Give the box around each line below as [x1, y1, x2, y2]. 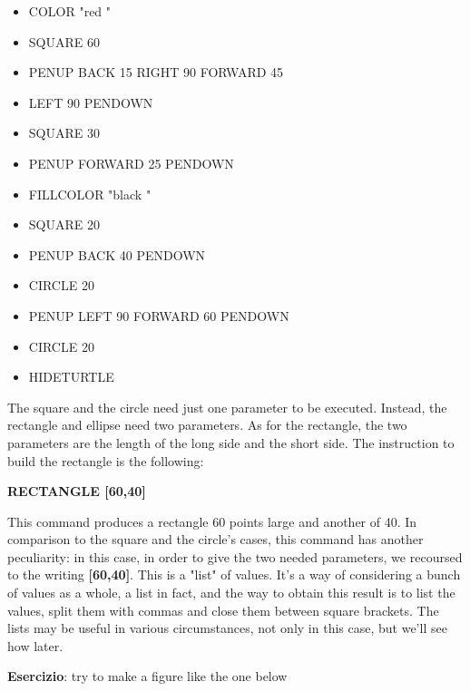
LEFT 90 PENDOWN [28, 92, 153, 112]
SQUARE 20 [28, 215, 100, 234]
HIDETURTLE [28, 367, 114, 386]
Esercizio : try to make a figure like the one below [7, 667, 288, 686]
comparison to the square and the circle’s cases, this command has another [7, 530, 424, 549]
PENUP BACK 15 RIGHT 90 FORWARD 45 [28, 63, 284, 82]
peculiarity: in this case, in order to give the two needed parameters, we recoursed [7, 547, 463, 566]
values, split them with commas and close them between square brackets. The [7, 600, 439, 619]
